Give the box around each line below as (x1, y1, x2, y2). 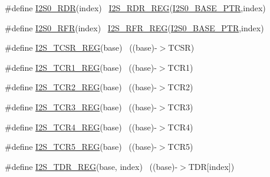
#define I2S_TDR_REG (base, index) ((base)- (5, 160, 178, 172)
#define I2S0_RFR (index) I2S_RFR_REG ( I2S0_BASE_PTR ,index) (5, 21, 264, 34)
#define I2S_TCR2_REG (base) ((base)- (5, 81, 157, 93)
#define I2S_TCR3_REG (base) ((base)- (5, 100, 157, 113)
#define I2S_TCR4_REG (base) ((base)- (5, 120, 157, 133)
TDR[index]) (188, 160, 235, 172)
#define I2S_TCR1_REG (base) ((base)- (5, 61, 157, 73)
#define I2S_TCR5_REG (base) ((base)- (5, 140, 157, 153)
